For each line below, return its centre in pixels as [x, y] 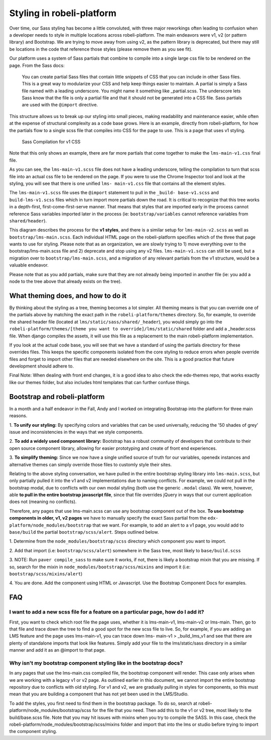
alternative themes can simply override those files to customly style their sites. [91, 464]
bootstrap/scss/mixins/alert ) [46, 574]
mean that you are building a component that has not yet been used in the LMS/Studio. [99, 694]
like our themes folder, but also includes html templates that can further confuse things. [100, 382]
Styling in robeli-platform [63, 13]
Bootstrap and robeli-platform [57, 397]
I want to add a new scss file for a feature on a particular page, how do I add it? [107, 612]
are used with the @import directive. [60, 105]
